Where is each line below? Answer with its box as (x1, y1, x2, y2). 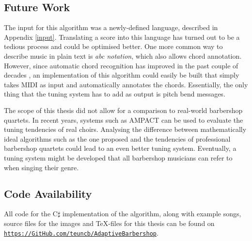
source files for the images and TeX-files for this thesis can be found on (4, 218, 215, 228)
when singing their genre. (4, 162, 79, 172)
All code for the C (4, 209, 58, 219)
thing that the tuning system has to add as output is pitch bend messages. (4, 89, 225, 99)
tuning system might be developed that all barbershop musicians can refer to (4, 152, 233, 162)
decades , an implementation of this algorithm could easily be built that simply (4, 70, 239, 80)
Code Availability (4, 186, 92, 201)
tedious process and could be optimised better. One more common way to (4, 41, 223, 51)
